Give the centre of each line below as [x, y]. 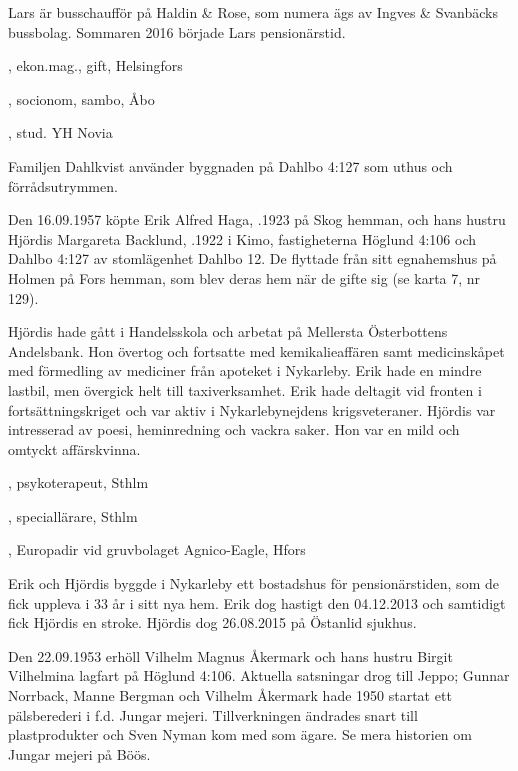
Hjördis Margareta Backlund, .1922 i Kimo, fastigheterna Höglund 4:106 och [242, 238]
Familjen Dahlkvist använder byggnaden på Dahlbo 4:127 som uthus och [230, 165]
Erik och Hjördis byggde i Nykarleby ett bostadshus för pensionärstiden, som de [253, 583]
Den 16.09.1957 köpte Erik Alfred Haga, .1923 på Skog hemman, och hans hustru [257, 219]
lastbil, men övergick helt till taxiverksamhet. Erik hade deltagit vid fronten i [245, 389]
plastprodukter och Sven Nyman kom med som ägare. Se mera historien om [240, 734]
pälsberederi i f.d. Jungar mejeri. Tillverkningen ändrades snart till [213, 714]
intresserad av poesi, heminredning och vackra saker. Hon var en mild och [234, 429]
